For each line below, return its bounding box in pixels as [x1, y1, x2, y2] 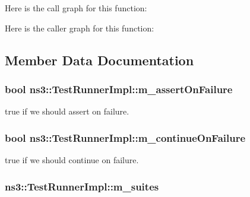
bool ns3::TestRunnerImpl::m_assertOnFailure [5, 81, 233, 96]
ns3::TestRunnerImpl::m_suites [5, 179, 159, 193]
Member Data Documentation [5, 50, 194, 69]
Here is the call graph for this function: [5, 2, 147, 14]
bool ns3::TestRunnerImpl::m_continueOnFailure [5, 130, 246, 145]
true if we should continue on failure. [5, 154, 139, 166]
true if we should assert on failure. [5, 105, 129, 117]
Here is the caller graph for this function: [5, 21, 154, 34]
